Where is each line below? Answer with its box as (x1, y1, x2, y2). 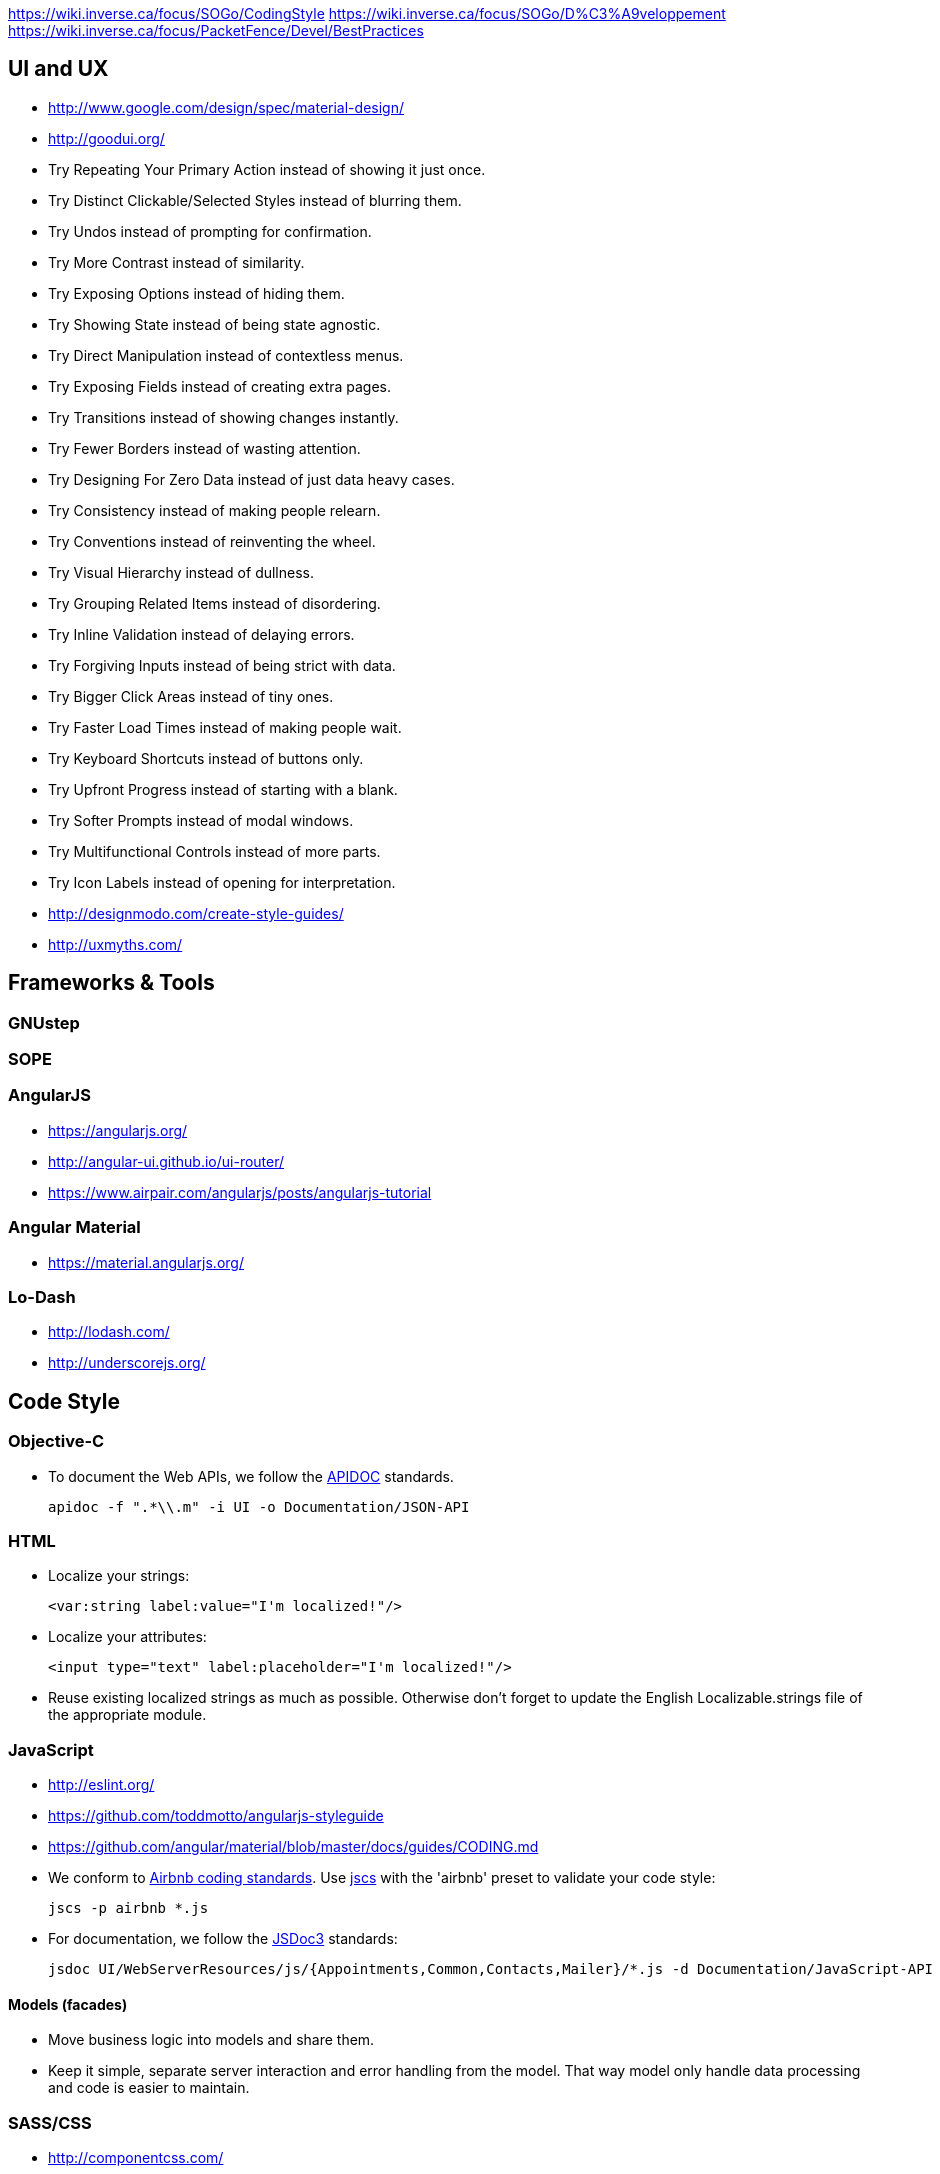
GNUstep (8, 1012, 80, 1033)
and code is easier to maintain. (48, 2079, 250, 2097)
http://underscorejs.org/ (48, 1354, 206, 1372)
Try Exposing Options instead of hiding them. (48, 284, 345, 302)
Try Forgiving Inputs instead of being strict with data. (48, 656, 396, 674)
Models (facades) (8, 1995, 128, 2013)
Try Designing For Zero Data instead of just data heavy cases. (48, 470, 455, 488)
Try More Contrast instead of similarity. (48, 253, 305, 271)
